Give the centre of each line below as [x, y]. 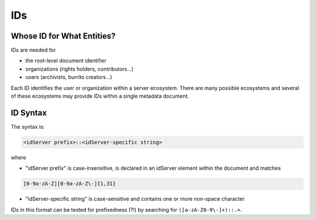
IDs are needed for [33, 50]
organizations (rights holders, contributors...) [80, 69]
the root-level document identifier [66, 61]
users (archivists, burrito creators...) [69, 77]
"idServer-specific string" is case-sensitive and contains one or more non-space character [135, 199]
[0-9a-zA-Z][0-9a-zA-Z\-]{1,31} [70, 184]
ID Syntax [29, 113]
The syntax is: [28, 126]
